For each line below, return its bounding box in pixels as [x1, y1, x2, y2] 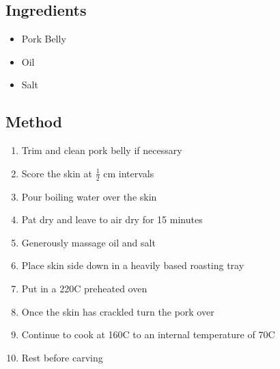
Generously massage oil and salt [21, 235, 156, 249]
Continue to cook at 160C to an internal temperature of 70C [21, 327, 275, 342]
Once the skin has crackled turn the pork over [21, 304, 214, 318]
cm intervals [103, 166, 154, 180]
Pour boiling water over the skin [21, 189, 157, 203]
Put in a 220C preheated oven [21, 281, 148, 295]
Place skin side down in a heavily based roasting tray [21, 258, 244, 272]
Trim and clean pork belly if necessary [21, 143, 182, 157]
